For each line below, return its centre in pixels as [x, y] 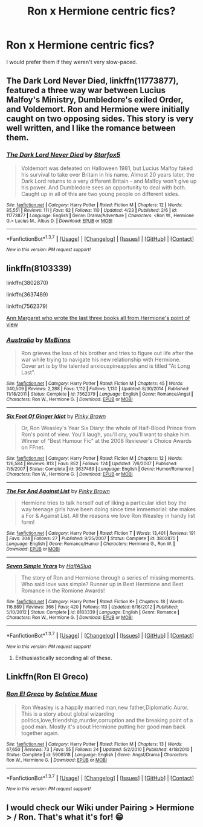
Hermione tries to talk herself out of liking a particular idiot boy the [104, 503]
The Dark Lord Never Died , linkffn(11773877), [92, 81]
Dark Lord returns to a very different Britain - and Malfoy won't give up [109, 181]
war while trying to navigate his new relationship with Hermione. [101, 360]
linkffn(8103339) [39, 268]
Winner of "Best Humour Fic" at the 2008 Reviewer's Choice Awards [106, 441]
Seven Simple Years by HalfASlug [49, 566]
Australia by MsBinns [39, 340]
